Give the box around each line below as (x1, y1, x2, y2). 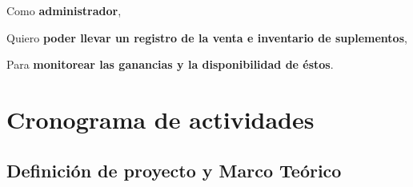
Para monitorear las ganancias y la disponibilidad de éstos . (6, 56, 334, 73)
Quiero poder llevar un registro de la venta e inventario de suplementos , (6, 29, 407, 46)
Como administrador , (6, 2, 122, 18)
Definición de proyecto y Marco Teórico (6, 157, 342, 182)
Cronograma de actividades (6, 102, 315, 135)
